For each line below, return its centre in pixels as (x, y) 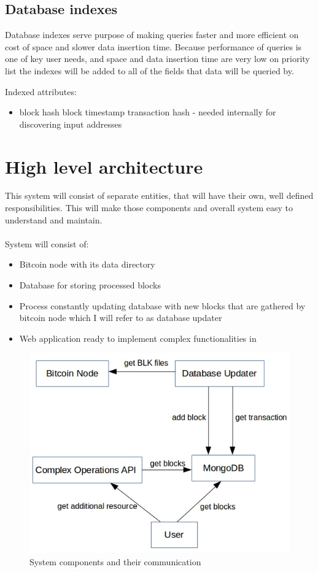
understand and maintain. (54, 219)
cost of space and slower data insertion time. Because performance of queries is (153, 46)
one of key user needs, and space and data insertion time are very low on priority (157, 59)
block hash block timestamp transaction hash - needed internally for (148, 112)
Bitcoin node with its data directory (87, 264)
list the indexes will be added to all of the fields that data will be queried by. (149, 70)
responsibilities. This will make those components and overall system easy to (149, 208)
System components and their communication (115, 561)
